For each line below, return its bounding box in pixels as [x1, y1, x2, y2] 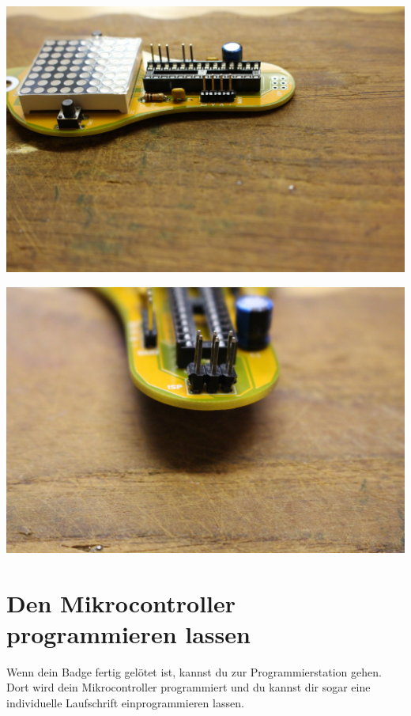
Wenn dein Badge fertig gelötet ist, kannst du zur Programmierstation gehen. [6, 663, 382, 680]
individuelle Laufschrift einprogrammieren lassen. [6, 695, 244, 710]
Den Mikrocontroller [6, 586, 236, 619]
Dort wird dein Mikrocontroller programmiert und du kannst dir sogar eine [6, 679, 371, 695]
